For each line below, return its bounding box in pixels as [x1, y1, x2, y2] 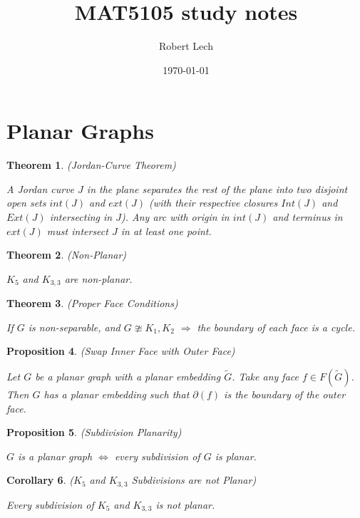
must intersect [46, 223, 108, 238]
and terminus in [272, 209, 343, 224]
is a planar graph [18, 448, 93, 463]
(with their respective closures [149, 195, 278, 210]
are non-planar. [64, 271, 133, 286]
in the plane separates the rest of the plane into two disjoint [86, 181, 348, 196]
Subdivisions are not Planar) [131, 472, 257, 487]
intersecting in [49, 209, 113, 224]
